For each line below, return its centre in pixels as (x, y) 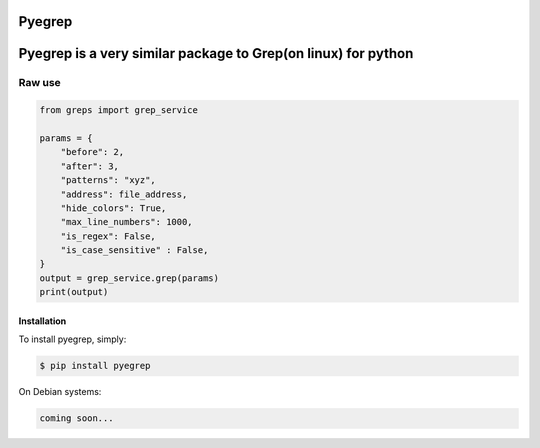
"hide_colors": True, (113, 208)
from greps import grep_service (119, 110)
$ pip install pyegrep (95, 366)
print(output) (74, 292)
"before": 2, (92, 152)
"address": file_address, (124, 194)
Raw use (40, 83)
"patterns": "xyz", (108, 180)
